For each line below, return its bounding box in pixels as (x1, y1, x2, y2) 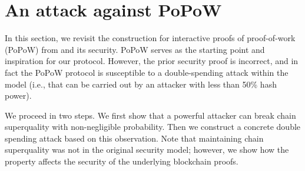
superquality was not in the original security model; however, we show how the (5, 143, 289, 156)
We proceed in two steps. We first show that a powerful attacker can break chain (5, 109, 296, 121)
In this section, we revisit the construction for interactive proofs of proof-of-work (5, 32, 296, 44)
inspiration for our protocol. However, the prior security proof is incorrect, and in (5, 55, 299, 67)
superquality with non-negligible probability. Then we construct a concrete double (5, 120, 301, 133)
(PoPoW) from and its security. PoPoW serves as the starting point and (5, 43, 265, 55)
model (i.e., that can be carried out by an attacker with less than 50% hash (5, 78, 277, 90)
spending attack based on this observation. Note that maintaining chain (5, 132, 264, 144)
